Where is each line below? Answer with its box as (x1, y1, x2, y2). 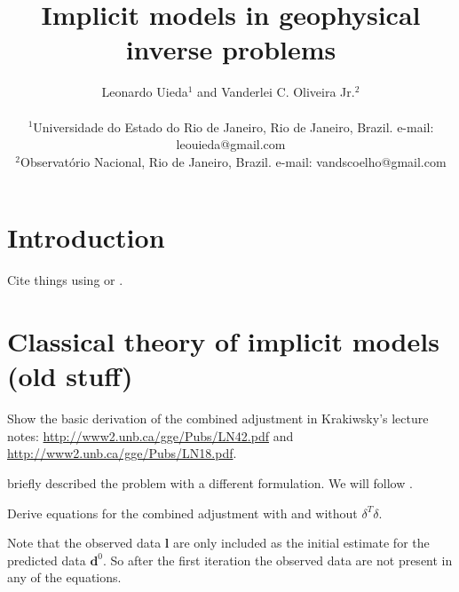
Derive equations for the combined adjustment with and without (7, 503, 358, 522)
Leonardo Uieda (101, 83, 188, 101)
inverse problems (125, 31, 336, 67)
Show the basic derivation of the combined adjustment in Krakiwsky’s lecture (7, 409, 429, 428)
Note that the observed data (7, 533, 162, 552)
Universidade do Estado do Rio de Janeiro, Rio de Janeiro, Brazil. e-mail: (33, 117, 434, 136)
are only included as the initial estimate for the (172, 533, 430, 552)
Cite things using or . (7, 271, 123, 289)
